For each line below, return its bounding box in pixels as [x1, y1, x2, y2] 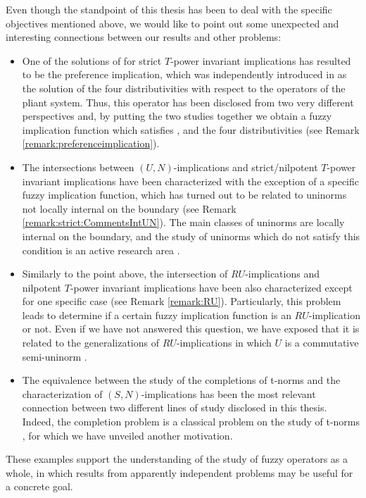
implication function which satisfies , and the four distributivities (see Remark [22, 122, 360, 137]
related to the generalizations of [22, 335, 160, 350]
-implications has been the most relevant [141, 386, 316, 401]
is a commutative [284, 335, 359, 350]
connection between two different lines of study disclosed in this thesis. [22, 400, 327, 415]
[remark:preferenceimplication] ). [22, 136, 160, 151]
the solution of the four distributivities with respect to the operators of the [22, 80, 346, 95]
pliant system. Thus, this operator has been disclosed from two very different [22, 94, 354, 109]
